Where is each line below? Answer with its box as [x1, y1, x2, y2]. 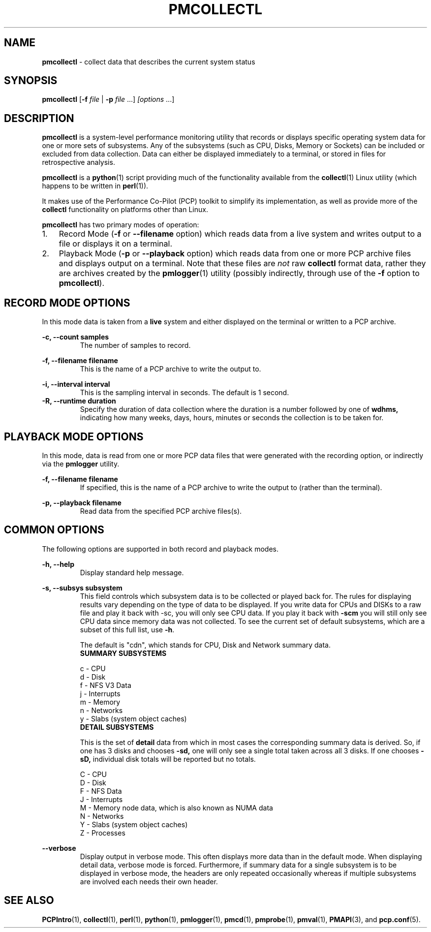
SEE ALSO [4, 894, 54, 907]
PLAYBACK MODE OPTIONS [4, 430, 144, 443]
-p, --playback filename [42, 498, 122, 507]
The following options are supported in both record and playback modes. [42, 544, 278, 553]
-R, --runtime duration [42, 397, 116, 405]
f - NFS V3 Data [80, 681, 131, 689]
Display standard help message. [80, 568, 184, 577]
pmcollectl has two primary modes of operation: [42, 220, 199, 229]
